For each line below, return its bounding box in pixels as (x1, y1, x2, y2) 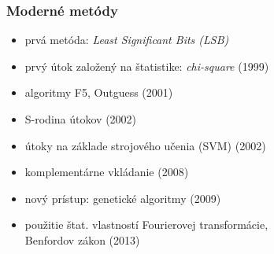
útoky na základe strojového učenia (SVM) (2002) (24, 137, 266, 153)
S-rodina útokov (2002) (24, 111, 137, 127)
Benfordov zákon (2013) (24, 231, 140, 248)
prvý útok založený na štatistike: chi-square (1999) (24, 57, 269, 74)
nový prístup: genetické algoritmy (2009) (24, 190, 221, 206)
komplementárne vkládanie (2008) (24, 164, 189, 180)
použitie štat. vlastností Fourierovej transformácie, (24, 216, 268, 233)
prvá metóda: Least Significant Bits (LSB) (24, 31, 229, 48)
